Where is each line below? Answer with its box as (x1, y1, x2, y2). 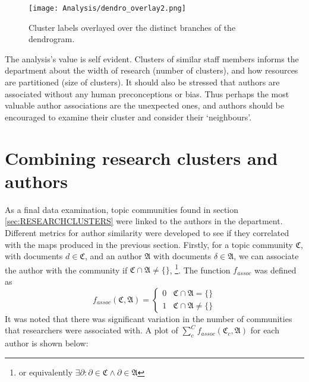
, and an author (84, 250, 142, 262)
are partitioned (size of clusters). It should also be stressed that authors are (5, 76, 280, 88)
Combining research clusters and (5, 145, 278, 170)
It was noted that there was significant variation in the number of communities (5, 312, 292, 324)
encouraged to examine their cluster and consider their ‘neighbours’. (5, 110, 252, 123)
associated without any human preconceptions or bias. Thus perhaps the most (5, 87, 289, 100)
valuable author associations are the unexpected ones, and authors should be (5, 99, 284, 112)
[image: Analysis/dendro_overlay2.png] (29, 4, 186, 12)
